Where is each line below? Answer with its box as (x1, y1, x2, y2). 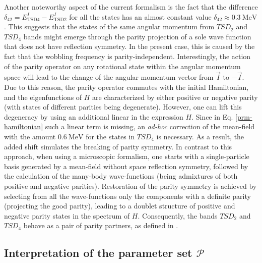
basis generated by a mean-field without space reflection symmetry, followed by (4, 161, 248, 171)
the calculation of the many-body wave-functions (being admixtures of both (4, 171, 238, 181)
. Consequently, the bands (138, 210, 218, 221)
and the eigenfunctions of (4, 91, 82, 102)
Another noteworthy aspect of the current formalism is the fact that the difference (4, 2, 258, 12)
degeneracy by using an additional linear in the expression (4, 111, 183, 122)
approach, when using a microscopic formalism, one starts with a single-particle (4, 151, 249, 162)
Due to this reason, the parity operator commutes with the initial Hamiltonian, (4, 81, 249, 92)
